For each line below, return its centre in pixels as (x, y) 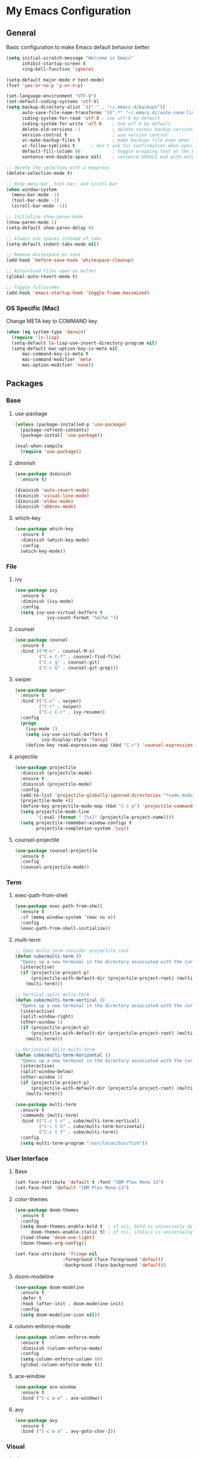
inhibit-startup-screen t (54, 64)
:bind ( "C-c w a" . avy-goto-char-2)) (68, 1431)
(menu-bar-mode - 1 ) (36, 195)
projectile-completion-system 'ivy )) (83, 828)
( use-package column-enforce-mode (57, 1337)
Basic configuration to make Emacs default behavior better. (78, 47)
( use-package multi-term (45, 1104)
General (21, 33)
